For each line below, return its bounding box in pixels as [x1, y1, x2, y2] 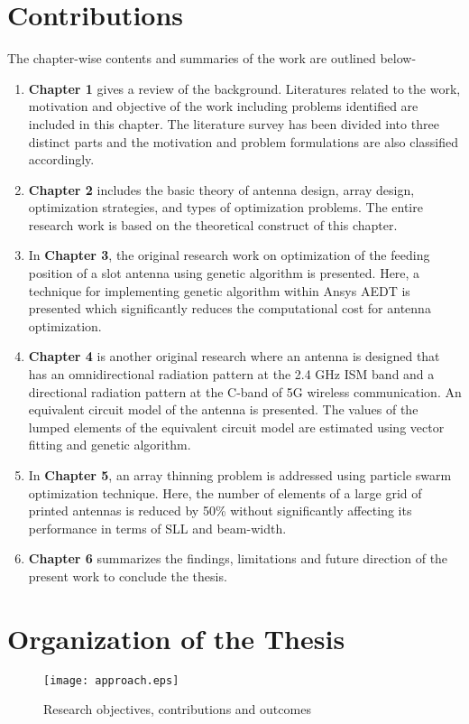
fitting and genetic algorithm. [28, 435, 191, 454]
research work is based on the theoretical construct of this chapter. [28, 215, 398, 234]
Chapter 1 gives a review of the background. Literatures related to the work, [28, 79, 461, 97]
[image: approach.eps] [43, 673, 179, 687]
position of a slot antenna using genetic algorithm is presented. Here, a [28, 264, 420, 283]
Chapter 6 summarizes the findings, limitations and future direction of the [28, 549, 448, 568]
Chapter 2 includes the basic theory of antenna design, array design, [28, 180, 415, 199]
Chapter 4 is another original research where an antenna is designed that [28, 347, 440, 366]
